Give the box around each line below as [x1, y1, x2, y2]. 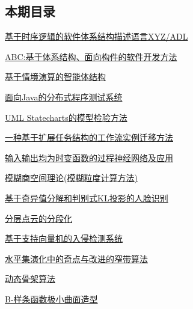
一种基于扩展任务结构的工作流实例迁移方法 [5, 131, 173, 144]
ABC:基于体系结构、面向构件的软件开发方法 [5, 50, 177, 63]
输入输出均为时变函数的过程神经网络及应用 [5, 151, 173, 164]
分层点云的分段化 [5, 212, 72, 224]
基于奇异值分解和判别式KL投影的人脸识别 [5, 191, 168, 204]
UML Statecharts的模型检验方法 [5, 111, 127, 123]
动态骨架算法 [5, 272, 55, 285]
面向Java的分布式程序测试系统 [5, 90, 123, 103]
